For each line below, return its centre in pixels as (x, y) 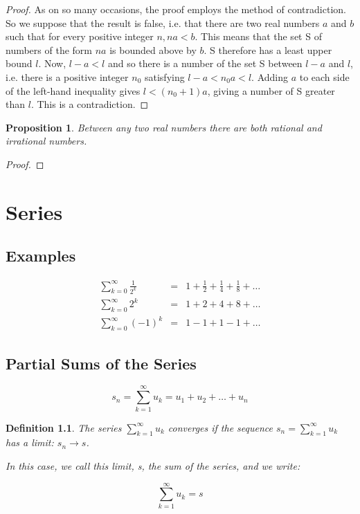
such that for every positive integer (80, 36)
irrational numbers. (46, 141)
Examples (41, 256)
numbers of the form (49, 49)
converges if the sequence (220, 427)
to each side (324, 76)
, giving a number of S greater (271, 90)
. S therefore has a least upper (268, 49)
